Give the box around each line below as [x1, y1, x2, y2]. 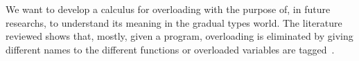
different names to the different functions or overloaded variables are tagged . [6, 42, 335, 56]
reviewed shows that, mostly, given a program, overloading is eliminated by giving [6, 29, 353, 43]
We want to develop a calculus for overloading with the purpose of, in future [6, 2, 331, 16]
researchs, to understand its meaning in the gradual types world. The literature [6, 15, 342, 29]
